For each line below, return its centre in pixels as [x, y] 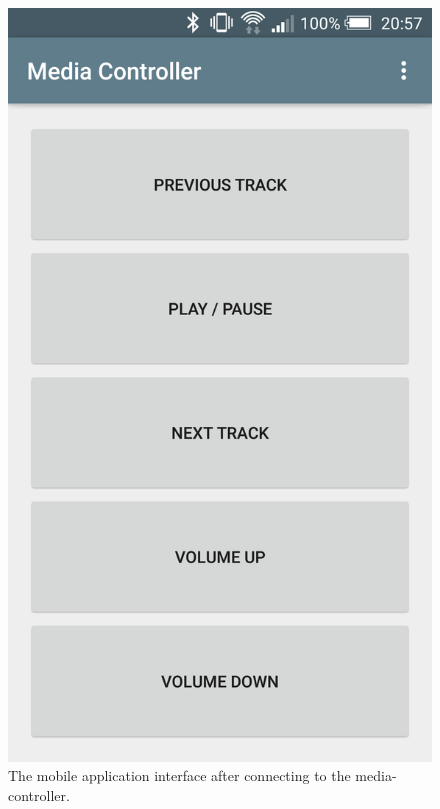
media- [376, 775]
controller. [39, 794]
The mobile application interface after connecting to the [179, 775]
